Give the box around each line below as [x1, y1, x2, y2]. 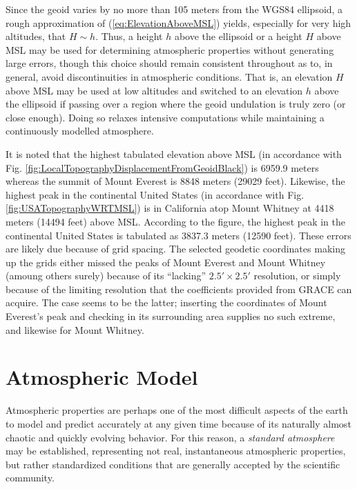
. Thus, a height [95, 29, 163, 43]
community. [6, 470, 55, 485]
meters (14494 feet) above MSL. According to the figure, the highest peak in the [6, 214, 346, 228]
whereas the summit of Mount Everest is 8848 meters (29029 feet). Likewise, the [6, 174, 345, 188]
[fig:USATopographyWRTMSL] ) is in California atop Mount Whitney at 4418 [6, 201, 334, 215]
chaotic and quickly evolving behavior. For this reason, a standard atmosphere [6, 430, 335, 444]
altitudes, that [6, 29, 66, 43]
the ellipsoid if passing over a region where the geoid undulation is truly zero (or [6, 97, 346, 111]
